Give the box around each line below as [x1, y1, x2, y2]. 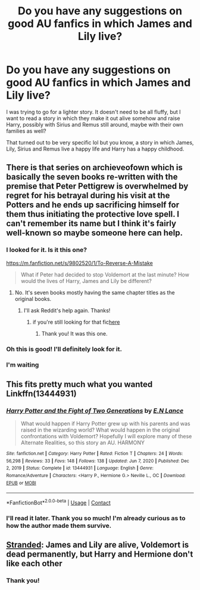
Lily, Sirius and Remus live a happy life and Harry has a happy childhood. [6, 145, 185, 152]
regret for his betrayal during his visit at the [6, 190, 170, 201]
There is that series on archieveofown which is [6, 162, 183, 173]
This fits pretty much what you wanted [6, 379, 153, 389]
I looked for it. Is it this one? [6, 246, 87, 254]
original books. [14, 295, 52, 302]
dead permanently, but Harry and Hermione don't [6, 549, 193, 560]
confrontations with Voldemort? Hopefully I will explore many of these [20, 433, 192, 440]
